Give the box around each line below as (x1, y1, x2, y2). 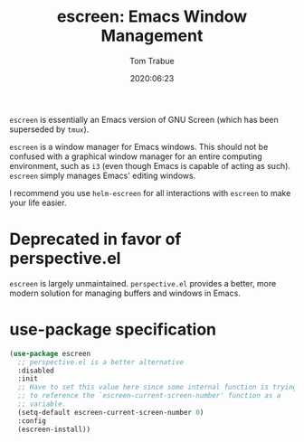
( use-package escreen (9, 349, 91, 358)
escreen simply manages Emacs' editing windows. (9, 170, 196, 181)
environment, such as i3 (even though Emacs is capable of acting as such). (9, 160, 291, 171)
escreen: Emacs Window (56, 6, 248, 27)
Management (100, 25, 204, 46)
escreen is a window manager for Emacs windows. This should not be (9, 141, 269, 152)
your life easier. (9, 197, 67, 208)
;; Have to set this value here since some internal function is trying (17, 382, 298, 392)
